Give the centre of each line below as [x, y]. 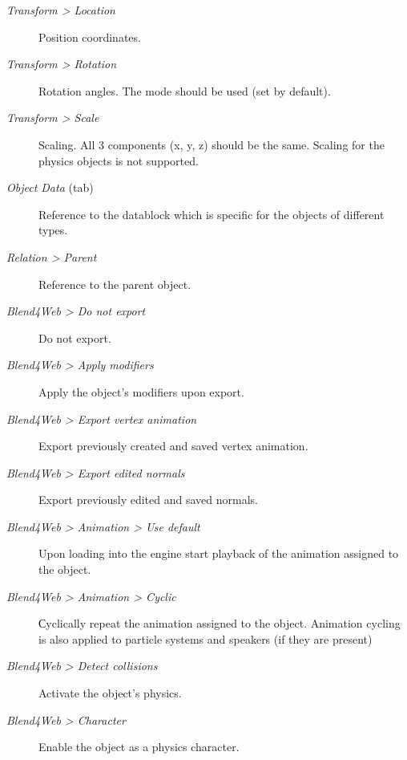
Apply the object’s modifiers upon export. [141, 391]
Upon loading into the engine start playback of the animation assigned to [219, 553]
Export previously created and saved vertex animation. [173, 446]
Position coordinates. [90, 37]
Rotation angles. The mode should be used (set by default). [185, 90]
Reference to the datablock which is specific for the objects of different [212, 214]
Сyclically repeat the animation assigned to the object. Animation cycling [220, 623]
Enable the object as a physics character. [139, 747]
